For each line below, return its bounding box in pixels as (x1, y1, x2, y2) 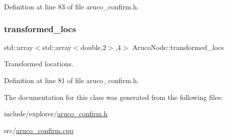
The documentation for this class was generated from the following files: (4, 92, 223, 102)
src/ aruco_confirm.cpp (4, 125, 74, 135)
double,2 (80, 42, 106, 52)
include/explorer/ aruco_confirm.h (4, 108, 108, 119)
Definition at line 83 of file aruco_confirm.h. (4, 1, 139, 11)
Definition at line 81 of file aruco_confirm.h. (4, 75, 139, 85)
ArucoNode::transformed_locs (132, 42, 224, 52)
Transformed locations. (4, 58, 74, 69)
